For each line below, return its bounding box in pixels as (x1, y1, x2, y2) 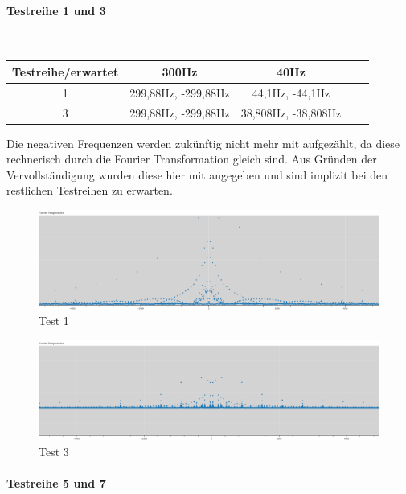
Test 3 (39, 443, 69, 459)
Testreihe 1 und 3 (6, 2, 106, 19)
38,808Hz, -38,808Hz (240, 104, 342, 121)
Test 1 (39, 312, 69, 329)
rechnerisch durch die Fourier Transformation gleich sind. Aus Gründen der (6, 150, 377, 167)
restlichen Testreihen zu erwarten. (6, 182, 173, 199)
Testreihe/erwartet (12, 63, 119, 80)
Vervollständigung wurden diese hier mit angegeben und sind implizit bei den (6, 166, 388, 183)
